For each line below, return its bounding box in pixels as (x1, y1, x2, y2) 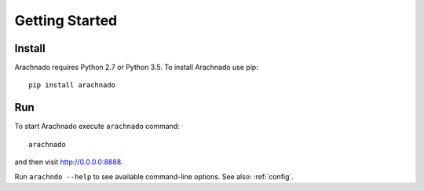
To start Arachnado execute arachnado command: (14, 122, 180, 131)
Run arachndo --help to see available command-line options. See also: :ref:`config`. (14, 171, 294, 181)
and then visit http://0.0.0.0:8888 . (14, 157, 123, 167)
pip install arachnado (28, 81, 116, 90)
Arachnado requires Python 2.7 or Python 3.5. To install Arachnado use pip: (14, 63, 258, 72)
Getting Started (14, 12, 118, 29)
